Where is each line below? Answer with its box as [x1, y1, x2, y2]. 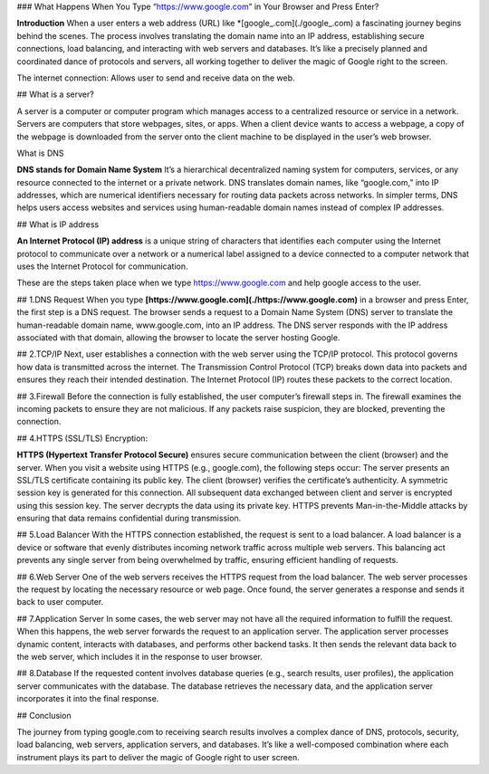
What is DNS [16, 148, 64, 158]
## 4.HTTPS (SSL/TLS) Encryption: [16, 433, 149, 444]
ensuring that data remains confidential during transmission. [16, 512, 242, 524]
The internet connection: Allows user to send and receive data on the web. [16, 72, 295, 83]
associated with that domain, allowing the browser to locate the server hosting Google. [16, 331, 340, 343]
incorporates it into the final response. [16, 693, 159, 704]
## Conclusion [16, 710, 72, 721]
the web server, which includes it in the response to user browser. [16, 651, 263, 662]
